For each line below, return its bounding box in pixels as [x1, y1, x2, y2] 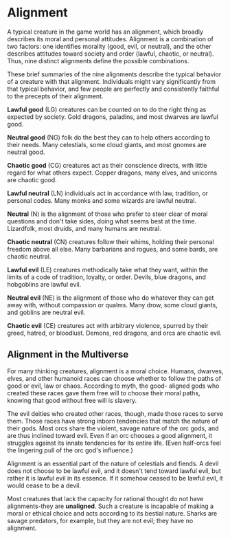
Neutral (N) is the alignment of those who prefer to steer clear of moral [7, 210, 208, 218]
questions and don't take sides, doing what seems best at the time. [7, 217, 197, 225]
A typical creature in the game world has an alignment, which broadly [7, 27, 204, 36]
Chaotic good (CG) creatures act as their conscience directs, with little [7, 161, 207, 169]
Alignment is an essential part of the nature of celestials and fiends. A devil [7, 459, 219, 467]
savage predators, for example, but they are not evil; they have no [7, 516, 194, 525]
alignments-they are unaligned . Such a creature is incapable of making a [7, 502, 214, 510]
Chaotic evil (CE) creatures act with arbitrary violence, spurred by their [7, 321, 209, 329]
